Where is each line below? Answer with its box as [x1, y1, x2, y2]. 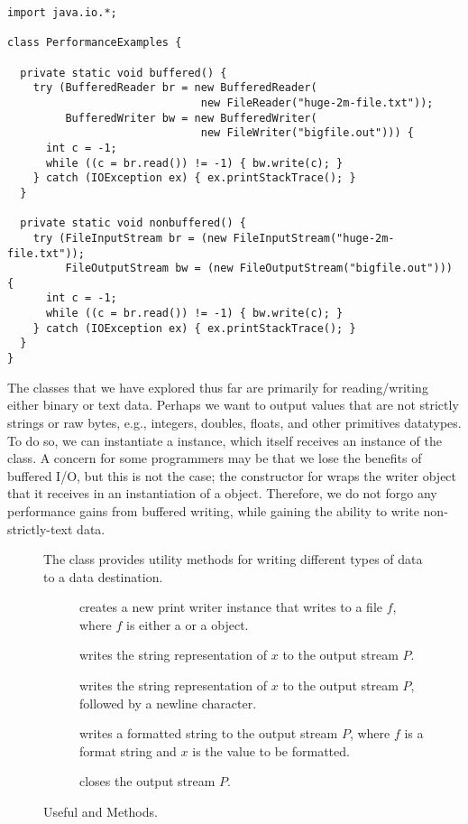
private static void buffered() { [20, 66, 227, 79]
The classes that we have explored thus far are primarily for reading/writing [7, 377, 428, 396]
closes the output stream [79, 772, 216, 791]
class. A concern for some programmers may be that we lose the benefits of [7, 449, 422, 468]
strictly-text [7, 519, 73, 538]
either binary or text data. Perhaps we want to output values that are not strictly [7, 395, 459, 414]
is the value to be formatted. [192, 741, 350, 760]
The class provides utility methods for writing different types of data [43, 550, 423, 569]
